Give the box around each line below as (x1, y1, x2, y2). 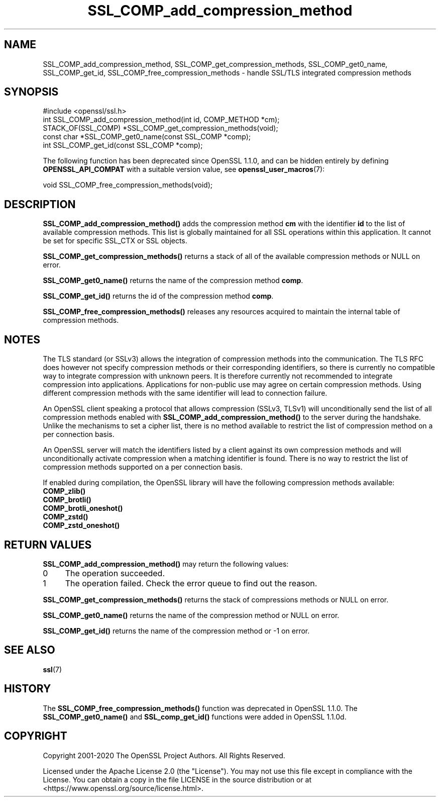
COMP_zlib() (43, 487, 86, 496)
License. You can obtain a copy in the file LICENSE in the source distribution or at (43, 775, 312, 784)
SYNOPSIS (4, 85, 59, 99)
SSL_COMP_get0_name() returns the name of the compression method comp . (43, 276, 303, 285)
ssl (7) (43, 665, 62, 674)
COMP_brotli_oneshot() (43, 504, 123, 513)
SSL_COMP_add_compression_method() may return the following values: (43, 559, 289, 568)
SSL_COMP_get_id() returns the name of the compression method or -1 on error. (43, 626, 310, 635)
